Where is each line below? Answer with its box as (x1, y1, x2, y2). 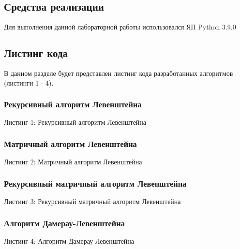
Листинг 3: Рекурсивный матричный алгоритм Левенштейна (4, 196, 181, 206)
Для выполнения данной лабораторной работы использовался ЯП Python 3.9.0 (4, 22, 236, 32)
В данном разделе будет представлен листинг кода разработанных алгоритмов (4, 68, 233, 78)
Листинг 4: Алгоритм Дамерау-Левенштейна (4, 235, 135, 246)
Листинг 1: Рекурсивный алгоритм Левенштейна (4, 117, 147, 127)
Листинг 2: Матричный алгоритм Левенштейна (4, 157, 142, 167)
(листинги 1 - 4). (4, 77, 54, 88)
